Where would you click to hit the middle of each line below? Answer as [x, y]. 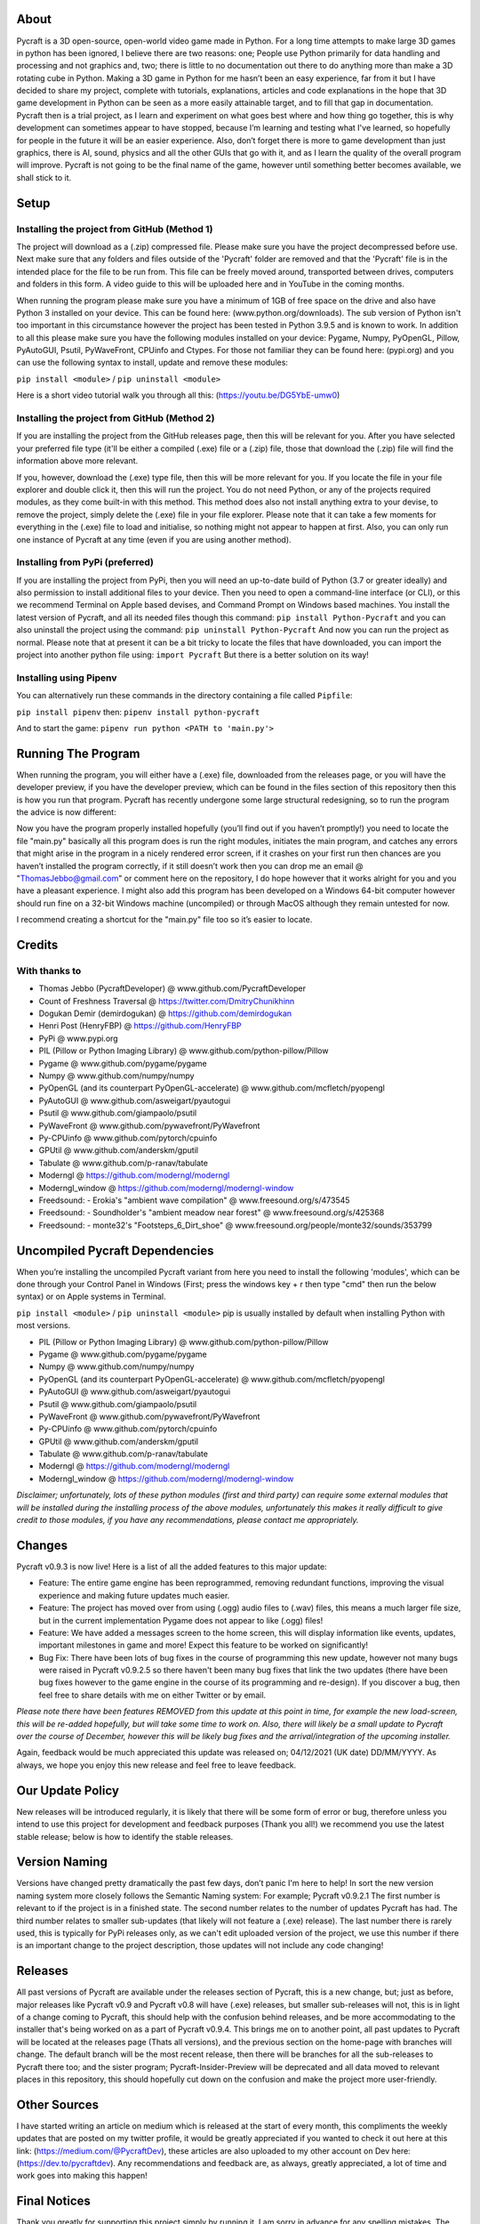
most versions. [44, 1326]
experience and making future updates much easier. [134, 1595]
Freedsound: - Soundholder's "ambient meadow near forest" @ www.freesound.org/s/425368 [212, 1213]
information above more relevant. [77, 461]
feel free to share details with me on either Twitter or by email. [152, 1695]
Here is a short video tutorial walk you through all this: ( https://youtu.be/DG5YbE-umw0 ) [178, 395]
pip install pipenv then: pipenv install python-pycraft [138, 712]
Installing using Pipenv [67, 678]
